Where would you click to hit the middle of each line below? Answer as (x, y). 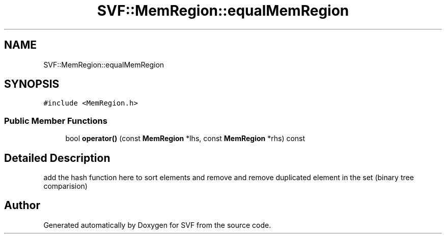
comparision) (65, 186)
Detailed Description (57, 158)
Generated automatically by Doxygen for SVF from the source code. (157, 225)
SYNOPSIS (32, 84)
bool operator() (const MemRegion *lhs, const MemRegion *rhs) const (185, 139)
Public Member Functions (56, 121)
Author (22, 206)
